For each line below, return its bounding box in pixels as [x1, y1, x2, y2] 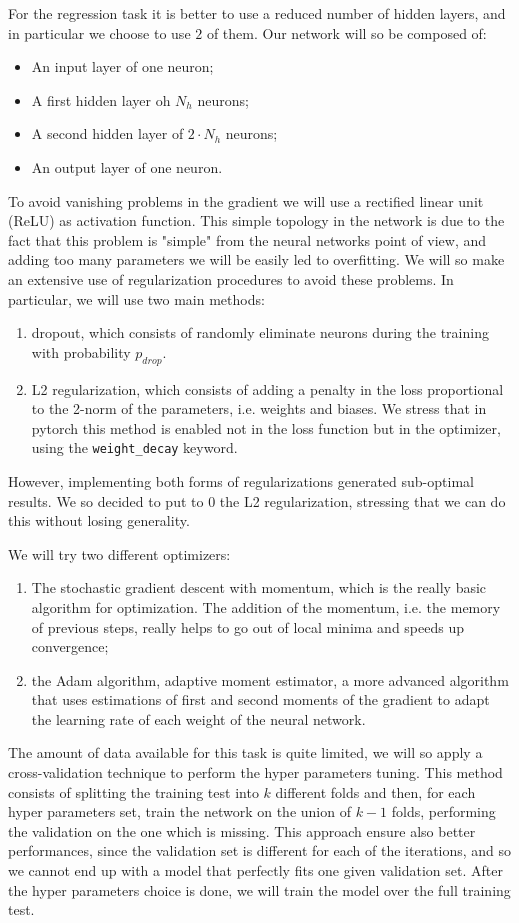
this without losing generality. [8, 510, 190, 531]
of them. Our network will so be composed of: [206, 22, 487, 43]
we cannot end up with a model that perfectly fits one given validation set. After [8, 860, 503, 881]
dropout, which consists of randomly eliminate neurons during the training [31, 322, 489, 343]
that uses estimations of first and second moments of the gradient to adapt [31, 689, 490, 710]
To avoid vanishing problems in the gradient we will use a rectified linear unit [8, 190, 484, 211]
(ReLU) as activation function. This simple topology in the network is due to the [8, 210, 505, 231]
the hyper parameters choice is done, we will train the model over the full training [8, 879, 511, 900]
